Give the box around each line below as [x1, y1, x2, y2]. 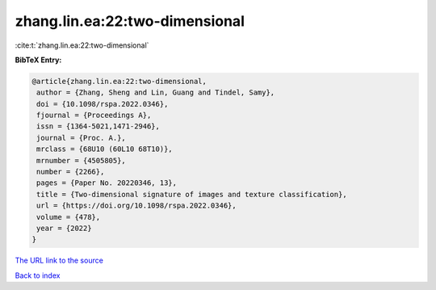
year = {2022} [36, 224, 92, 233]
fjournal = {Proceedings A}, [36, 111, 152, 120]
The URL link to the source [15, 255, 104, 266]
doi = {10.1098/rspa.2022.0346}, [36, 99, 169, 108]
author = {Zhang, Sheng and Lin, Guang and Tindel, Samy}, [36, 88, 275, 97]
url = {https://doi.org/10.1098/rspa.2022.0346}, [36, 201, 237, 210]
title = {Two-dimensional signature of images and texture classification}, [36, 190, 347, 199]
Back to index [15, 271, 61, 280]
